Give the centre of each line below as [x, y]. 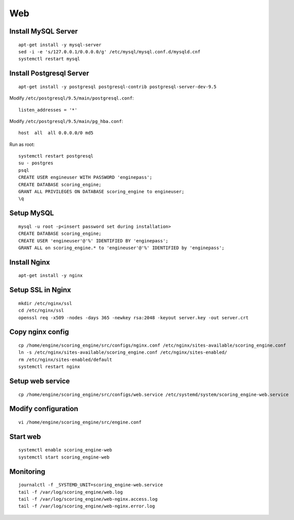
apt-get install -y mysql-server [60, 45]
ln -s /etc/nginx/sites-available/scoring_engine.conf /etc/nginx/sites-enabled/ [123, 353]
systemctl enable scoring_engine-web [66, 450]
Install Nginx [30, 262]
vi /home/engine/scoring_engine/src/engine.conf [80, 422]
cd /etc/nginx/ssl [41, 311]
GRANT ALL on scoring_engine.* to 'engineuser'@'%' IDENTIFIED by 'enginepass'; [122, 248]
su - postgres [36, 163]
